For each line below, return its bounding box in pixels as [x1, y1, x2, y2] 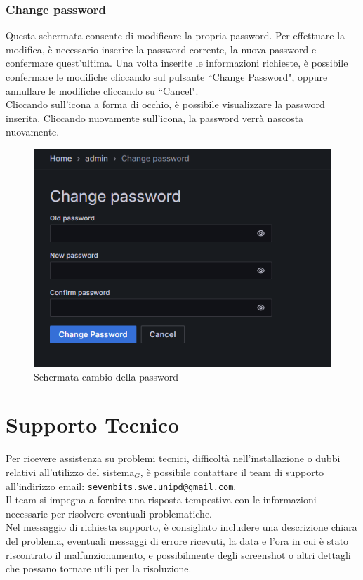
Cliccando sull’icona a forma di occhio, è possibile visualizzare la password [6, 97, 325, 112]
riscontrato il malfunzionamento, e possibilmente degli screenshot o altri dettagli [6, 547, 351, 562]
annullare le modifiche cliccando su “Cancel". [6, 83, 199, 98]
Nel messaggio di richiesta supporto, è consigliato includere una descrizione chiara [6, 520, 357, 534]
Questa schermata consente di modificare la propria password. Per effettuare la [6, 28, 345, 43]
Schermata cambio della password [34, 369, 178, 383]
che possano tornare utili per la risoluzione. [6, 561, 192, 576]
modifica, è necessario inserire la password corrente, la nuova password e [6, 41, 317, 56]
